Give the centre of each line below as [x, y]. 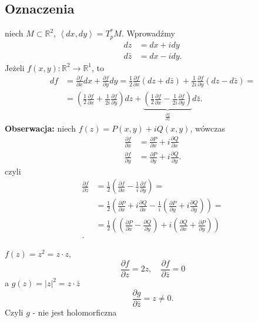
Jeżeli [15, 67]
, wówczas [207, 128]
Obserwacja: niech [40, 128]
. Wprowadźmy [148, 33]
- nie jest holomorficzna [75, 312]
